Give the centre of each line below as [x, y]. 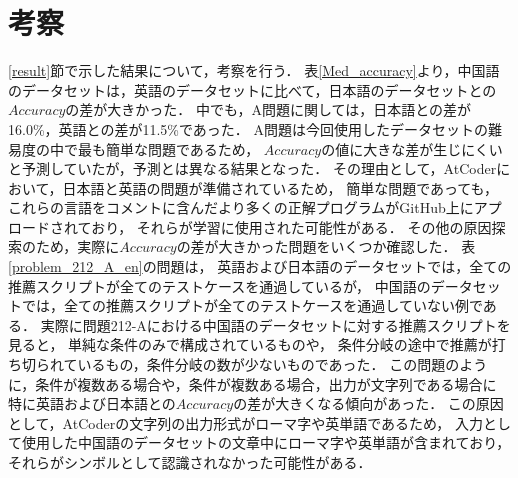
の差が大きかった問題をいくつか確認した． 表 [326, 246]
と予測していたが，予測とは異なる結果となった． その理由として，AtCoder [252, 168]
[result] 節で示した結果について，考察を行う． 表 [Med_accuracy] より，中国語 [254, 70]
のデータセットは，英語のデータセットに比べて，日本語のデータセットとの [252, 89]
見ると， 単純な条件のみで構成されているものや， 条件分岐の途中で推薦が [250, 344]
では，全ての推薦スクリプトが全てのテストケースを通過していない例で [252, 305]
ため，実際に [77, 246]
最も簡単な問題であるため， [168, 148]
